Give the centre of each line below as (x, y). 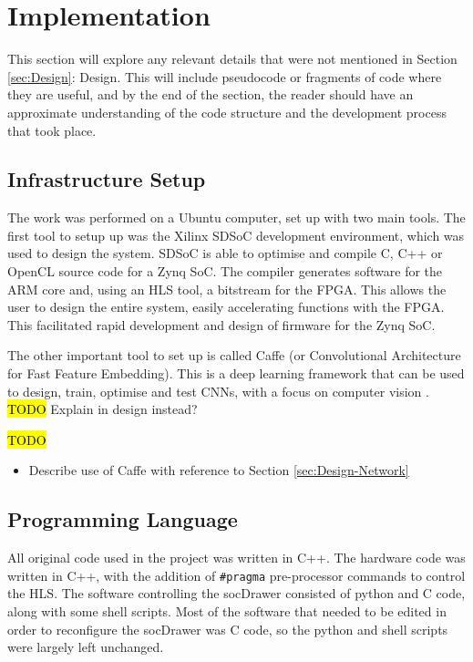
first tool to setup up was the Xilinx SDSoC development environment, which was (236, 235)
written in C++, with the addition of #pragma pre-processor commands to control (236, 575)
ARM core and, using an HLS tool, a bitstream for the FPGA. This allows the (227, 289)
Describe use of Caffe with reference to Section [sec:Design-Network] (219, 470)
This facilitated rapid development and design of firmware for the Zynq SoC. (221, 324)
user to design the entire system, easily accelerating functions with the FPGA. (226, 307)
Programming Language (123, 519)
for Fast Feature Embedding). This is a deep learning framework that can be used (236, 373)
